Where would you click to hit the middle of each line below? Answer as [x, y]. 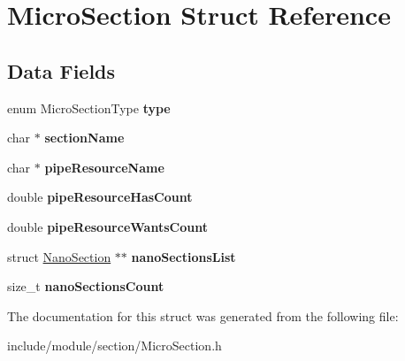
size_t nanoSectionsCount [86, 286]
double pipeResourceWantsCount [107, 226]
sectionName [84, 138]
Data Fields [61, 70]
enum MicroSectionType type [89, 108]
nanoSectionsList [183, 256]
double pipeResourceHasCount [100, 197]
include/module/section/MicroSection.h [115, 346]
